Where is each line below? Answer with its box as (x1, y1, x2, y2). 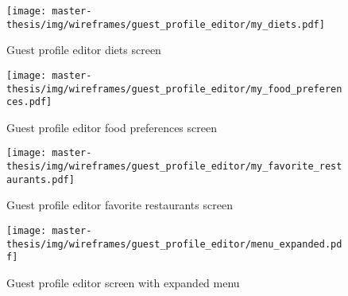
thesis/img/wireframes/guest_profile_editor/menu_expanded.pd (6, 238, 342, 250)
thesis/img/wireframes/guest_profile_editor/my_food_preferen (6, 83, 342, 95)
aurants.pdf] (6, 173, 75, 185)
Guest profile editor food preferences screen (6, 119, 217, 135)
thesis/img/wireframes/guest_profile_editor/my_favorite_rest (6, 161, 342, 173)
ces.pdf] (6, 96, 52, 108)
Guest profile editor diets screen (6, 41, 161, 58)
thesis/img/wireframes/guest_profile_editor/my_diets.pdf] (6, 18, 325, 30)
